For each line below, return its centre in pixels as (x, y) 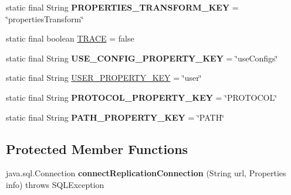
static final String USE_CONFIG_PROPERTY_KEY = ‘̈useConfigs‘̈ (142, 58)
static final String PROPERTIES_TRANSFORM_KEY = (122, 7)
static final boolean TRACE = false (70, 38)
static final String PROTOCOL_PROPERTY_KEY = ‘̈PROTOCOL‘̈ (142, 97)
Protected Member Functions (97, 148)
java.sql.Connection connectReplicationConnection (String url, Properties (146, 173)
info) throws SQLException (55, 184)
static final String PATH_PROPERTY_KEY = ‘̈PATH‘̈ (115, 117)
